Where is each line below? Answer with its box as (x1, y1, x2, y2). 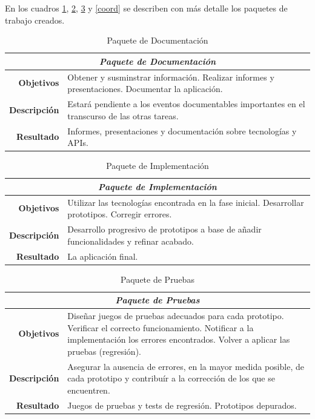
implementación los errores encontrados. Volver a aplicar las (67, 333, 290, 346)
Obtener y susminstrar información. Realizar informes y (67, 70, 274, 83)
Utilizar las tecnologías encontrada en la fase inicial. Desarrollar (67, 196, 304, 208)
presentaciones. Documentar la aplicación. (67, 82, 223, 95)
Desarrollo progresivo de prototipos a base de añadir (67, 223, 262, 236)
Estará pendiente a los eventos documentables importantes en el (67, 97, 305, 110)
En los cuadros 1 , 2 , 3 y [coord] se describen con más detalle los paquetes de (5, 2, 288, 14)
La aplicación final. (67, 249, 138, 262)
